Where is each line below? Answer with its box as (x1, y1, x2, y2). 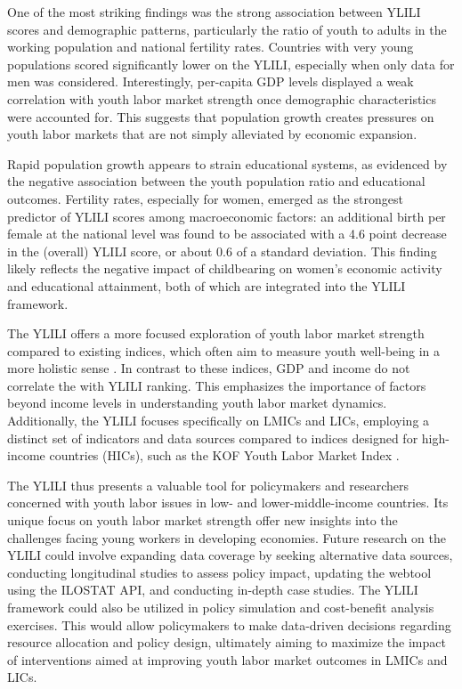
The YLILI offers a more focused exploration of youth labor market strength (7, 324, 425, 343)
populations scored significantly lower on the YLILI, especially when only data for (7, 54, 455, 73)
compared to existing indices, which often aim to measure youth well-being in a (7, 341, 441, 360)
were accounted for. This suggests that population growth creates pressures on (7, 107, 434, 126)
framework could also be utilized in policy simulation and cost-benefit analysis (7, 598, 434, 616)
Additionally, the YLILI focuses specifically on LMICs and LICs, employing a (7, 411, 430, 430)
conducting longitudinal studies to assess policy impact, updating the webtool (7, 563, 432, 581)
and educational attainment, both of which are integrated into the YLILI (7, 276, 406, 295)
